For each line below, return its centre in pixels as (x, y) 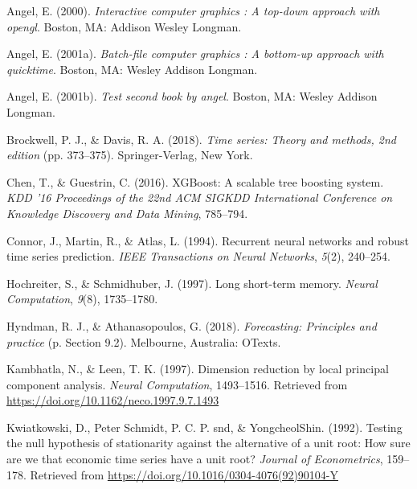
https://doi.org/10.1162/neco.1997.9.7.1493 (113, 400)
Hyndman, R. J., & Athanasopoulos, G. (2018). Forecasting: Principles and (192, 325)
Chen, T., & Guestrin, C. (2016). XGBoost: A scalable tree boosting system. (195, 181)
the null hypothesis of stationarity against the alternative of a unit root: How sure (208, 443)
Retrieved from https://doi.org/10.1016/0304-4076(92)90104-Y (184, 474)
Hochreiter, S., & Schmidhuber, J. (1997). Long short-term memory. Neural (192, 283)
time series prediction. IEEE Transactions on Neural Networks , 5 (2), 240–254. (198, 256)
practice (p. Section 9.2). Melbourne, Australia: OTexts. (144, 341)
